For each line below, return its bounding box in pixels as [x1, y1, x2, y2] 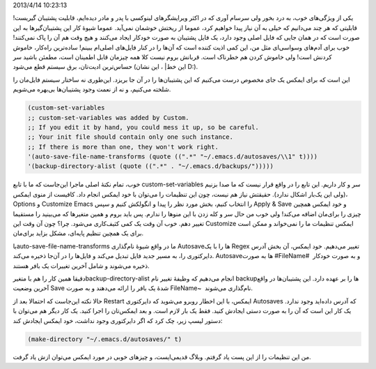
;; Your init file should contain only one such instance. [27, 133, 233, 141]
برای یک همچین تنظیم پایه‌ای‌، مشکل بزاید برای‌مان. [13, 229, 144, 237]
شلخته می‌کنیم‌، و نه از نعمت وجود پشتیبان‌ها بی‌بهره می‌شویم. [13, 85, 171, 93]
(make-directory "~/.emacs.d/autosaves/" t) [27, 335, 182, 343]
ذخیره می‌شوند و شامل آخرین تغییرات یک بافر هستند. [13, 262, 150, 270]
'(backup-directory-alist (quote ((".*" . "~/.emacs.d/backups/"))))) [27, 163, 274, 170]
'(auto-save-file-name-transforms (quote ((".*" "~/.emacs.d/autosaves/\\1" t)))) [27, 153, 318, 160]
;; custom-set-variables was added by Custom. [27, 114, 189, 121]
